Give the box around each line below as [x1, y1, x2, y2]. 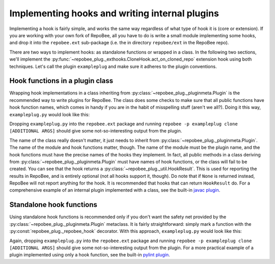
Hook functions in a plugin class [9, 76, 114, 85]
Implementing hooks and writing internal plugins [9, 8, 219, 19]
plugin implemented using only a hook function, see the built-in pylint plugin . [9, 252, 170, 258]
